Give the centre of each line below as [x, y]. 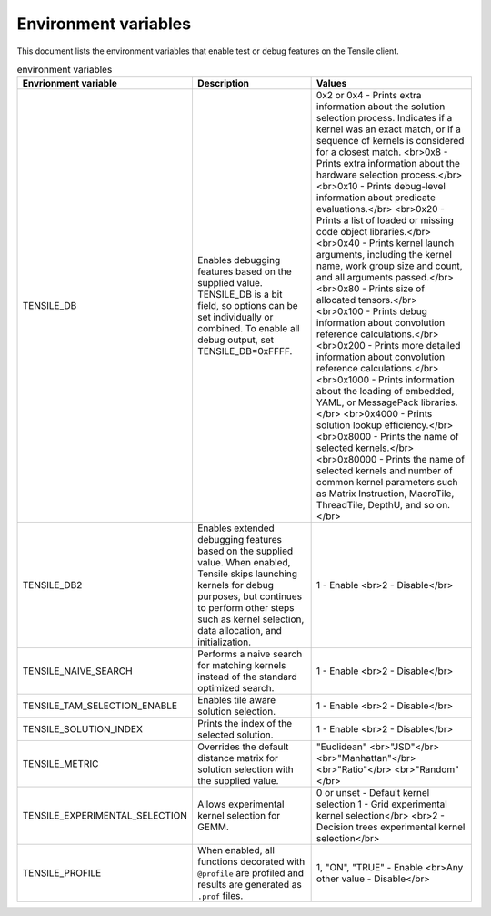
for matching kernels [241, 666]
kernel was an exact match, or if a [388, 129]
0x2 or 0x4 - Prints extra [369, 96]
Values [331, 84]
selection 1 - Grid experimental [381, 804]
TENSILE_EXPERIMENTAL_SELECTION [105, 816]
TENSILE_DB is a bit [240, 294]
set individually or [235, 317]
